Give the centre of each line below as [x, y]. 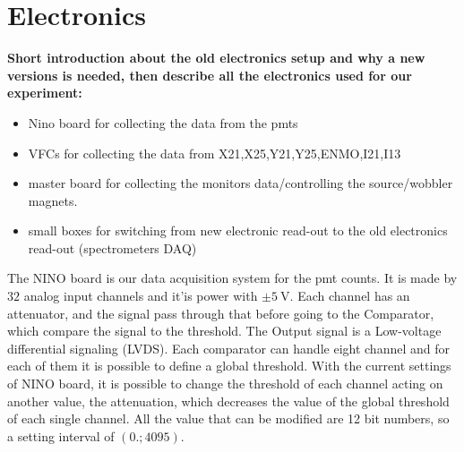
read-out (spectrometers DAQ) [112, 247]
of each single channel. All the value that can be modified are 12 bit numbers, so [228, 418]
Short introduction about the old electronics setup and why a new [216, 58]
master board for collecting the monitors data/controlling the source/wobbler [241, 183]
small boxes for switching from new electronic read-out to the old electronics [238, 230]
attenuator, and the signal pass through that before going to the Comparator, [221, 313]
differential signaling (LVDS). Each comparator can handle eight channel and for [228, 348]
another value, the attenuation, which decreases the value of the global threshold [228, 401]
